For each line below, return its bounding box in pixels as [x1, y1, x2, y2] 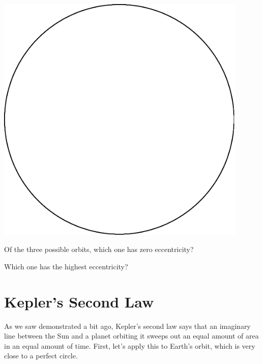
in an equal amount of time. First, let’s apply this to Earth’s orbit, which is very [4, 340, 255, 351]
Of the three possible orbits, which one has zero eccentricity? [4, 244, 194, 255]
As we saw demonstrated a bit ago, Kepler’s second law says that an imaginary [4, 320, 251, 331]
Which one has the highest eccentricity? [4, 261, 128, 271]
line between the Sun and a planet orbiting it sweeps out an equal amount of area [4, 330, 259, 341]
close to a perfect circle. [4, 350, 78, 361]
